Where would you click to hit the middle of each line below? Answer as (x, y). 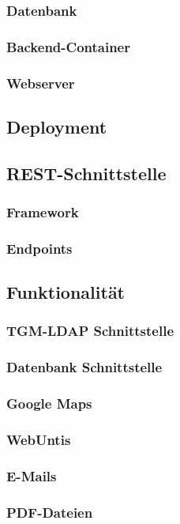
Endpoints (39, 248)
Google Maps (49, 403)
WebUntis (39, 440)
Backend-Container (68, 46)
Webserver (41, 83)
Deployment (57, 126)
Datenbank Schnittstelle (84, 367)
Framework (43, 212)
